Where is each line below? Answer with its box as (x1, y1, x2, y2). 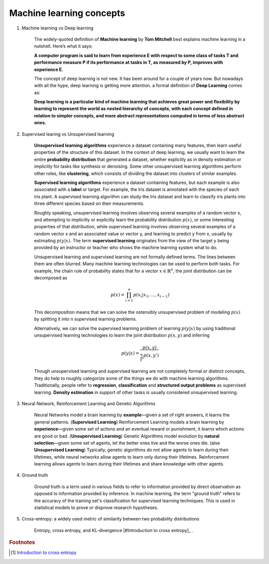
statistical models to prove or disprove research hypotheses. (34, 505, 159, 511)
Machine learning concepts (9, 7, 126, 18)
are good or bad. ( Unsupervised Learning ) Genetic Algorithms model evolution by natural (34, 433, 220, 439)
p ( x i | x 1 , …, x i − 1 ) (133, 292, 170, 299)
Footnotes (9, 539, 35, 546)
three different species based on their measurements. (34, 200, 144, 207)
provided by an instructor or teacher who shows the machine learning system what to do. (34, 245, 218, 251)
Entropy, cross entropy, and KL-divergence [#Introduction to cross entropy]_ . (34, 527, 194, 533)
